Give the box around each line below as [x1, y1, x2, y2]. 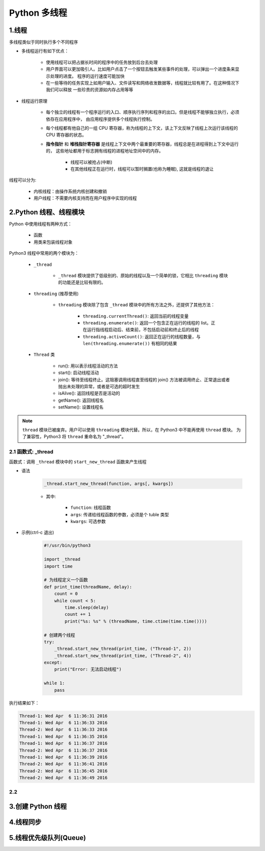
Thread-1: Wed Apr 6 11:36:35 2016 [19, 734, 108, 739]
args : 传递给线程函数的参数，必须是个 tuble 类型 [70, 511, 169, 517]
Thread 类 [33, 352, 55, 357]
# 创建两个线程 [44, 632, 76, 638]
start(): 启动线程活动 [58, 370, 99, 376]
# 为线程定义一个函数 [44, 577, 88, 583]
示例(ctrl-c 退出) [21, 529, 54, 535]
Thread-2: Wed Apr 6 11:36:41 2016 [19, 761, 108, 767]
